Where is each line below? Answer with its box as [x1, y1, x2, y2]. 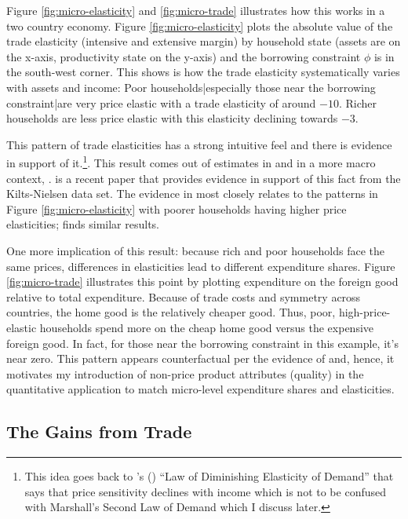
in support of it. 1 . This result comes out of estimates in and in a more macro [6, 152, 376, 170]
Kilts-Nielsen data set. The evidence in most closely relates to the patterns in [6, 185, 378, 202]
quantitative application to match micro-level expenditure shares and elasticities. [6, 381, 395, 397]
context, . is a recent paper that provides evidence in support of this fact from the [6, 170, 401, 186]
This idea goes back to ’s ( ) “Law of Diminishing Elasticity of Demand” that [24, 468, 394, 484]
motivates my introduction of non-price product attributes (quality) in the [6, 365, 364, 382]
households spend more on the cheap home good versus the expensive [39, 319, 374, 335]
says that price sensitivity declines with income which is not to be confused [24, 483, 387, 499]
